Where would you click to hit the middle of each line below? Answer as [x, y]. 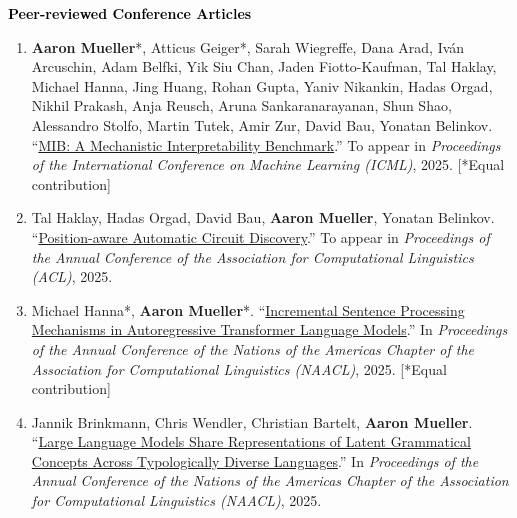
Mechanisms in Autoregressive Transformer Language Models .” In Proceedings [269, 329]
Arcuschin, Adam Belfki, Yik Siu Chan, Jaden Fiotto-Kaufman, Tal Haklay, [264, 66]
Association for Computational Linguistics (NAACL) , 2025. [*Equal [239, 368]
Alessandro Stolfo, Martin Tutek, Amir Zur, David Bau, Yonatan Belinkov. [262, 124]
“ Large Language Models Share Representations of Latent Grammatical [251, 441]
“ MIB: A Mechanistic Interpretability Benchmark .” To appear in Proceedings [266, 144]
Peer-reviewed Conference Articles [130, 13]
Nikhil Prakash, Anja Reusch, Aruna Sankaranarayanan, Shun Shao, [241, 105]
